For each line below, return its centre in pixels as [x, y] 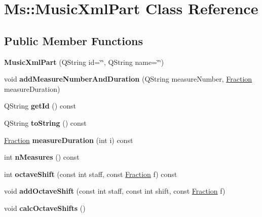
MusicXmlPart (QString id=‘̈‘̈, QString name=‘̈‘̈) [84, 62]
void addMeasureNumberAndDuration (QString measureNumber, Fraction [128, 79]
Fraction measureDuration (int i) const [69, 140]
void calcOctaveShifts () [45, 208]
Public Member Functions [73, 40]
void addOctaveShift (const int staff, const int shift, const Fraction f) [115, 191]
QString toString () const [45, 122]
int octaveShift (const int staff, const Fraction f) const [91, 174]
